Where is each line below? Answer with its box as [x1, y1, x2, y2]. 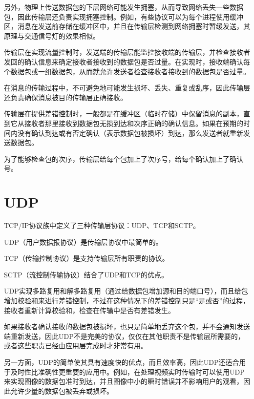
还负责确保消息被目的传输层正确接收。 [4, 92, 127, 102]
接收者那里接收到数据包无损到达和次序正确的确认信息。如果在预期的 [24, 118, 243, 128]
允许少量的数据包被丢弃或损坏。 [10, 385, 113, 396]
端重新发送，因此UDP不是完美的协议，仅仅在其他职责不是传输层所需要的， [4, 331, 245, 341]
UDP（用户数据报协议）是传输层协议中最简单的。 [4, 236, 163, 247]
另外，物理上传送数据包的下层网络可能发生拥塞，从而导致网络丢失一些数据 [4, 2, 243, 12]
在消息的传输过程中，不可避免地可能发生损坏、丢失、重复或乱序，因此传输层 [4, 83, 250, 93]
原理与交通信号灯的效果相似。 [4, 30, 100, 41]
